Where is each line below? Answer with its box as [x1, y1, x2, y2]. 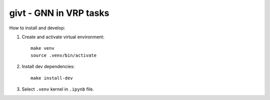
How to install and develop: [9, 25, 65, 31]
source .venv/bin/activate [30, 52, 97, 58]
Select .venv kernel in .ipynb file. [21, 86, 94, 92]
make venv [30, 45, 54, 51]
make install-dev [30, 75, 73, 81]
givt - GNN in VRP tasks [9, 7, 109, 18]
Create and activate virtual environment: [21, 34, 104, 40]
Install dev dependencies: [21, 64, 75, 70]
